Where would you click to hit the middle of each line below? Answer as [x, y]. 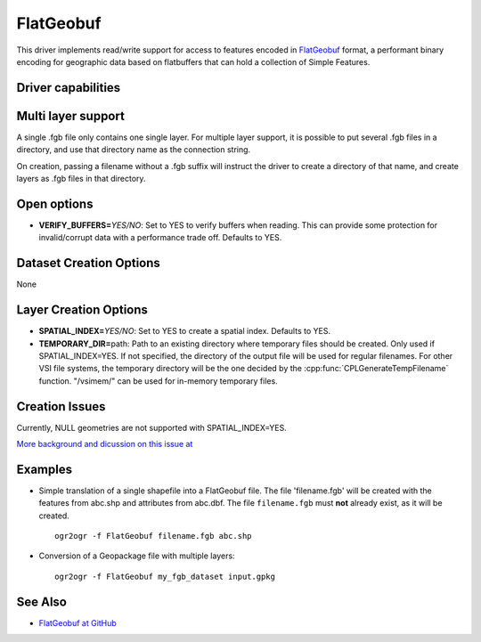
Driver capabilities [69, 88]
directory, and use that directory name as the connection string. [134, 150]
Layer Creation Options [82, 310]
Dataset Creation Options [88, 263]
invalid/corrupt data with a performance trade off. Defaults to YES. [160, 238]
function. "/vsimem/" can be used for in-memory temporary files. [158, 381]
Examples [45, 469]
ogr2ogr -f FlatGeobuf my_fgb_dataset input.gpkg [165, 576]
